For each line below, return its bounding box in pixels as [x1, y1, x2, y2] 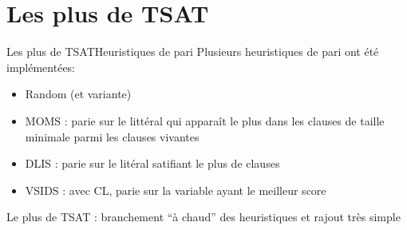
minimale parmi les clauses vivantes [25, 128, 200, 145]
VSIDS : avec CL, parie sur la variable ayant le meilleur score [25, 181, 326, 198]
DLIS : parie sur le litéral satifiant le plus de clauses [25, 155, 280, 172]
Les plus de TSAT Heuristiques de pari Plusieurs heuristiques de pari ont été [6, 43, 379, 60]
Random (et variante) [25, 85, 132, 102]
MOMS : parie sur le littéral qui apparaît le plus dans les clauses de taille [25, 112, 385, 129]
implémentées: [6, 58, 76, 75]
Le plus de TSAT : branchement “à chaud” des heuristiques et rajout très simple [6, 208, 401, 225]
